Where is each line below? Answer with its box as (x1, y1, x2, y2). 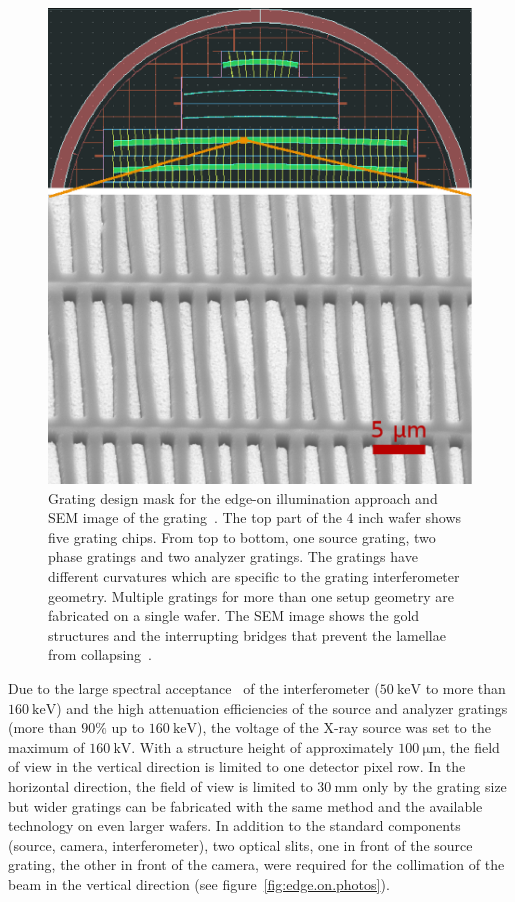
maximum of (8, 736, 85, 757)
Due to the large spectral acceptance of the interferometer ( (8, 678, 380, 698)
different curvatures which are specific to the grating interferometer (48, 566, 460, 587)
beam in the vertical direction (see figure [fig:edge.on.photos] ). (8, 873, 390, 894)
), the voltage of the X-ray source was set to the (197, 717, 491, 738)
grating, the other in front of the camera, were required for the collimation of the (8, 854, 505, 875)
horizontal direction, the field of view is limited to (8, 775, 313, 796)
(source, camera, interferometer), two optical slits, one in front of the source (8, 834, 473, 855)
